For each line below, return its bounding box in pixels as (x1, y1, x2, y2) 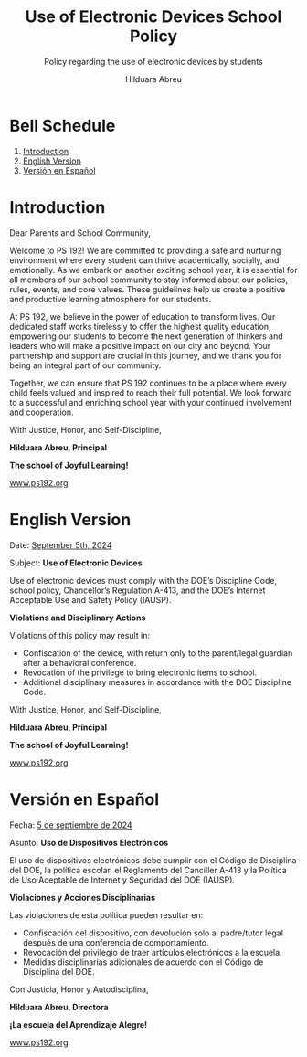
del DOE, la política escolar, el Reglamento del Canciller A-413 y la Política (9, 864, 288, 875)
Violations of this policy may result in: (9, 629, 151, 640)
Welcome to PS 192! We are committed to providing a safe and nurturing (9, 245, 281, 256)
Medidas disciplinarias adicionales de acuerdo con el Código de (22, 957, 264, 967)
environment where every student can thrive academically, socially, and (9, 254, 280, 266)
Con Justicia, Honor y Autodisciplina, (9, 984, 149, 995)
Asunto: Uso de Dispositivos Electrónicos (9, 837, 169, 848)
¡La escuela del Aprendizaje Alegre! (9, 1019, 148, 1030)
